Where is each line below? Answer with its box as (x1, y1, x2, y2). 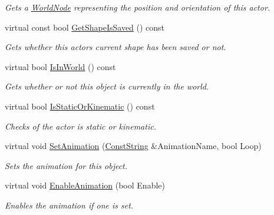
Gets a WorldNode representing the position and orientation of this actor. (5, 1, 270, 13)
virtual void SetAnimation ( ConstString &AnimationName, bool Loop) (5, 140, 262, 152)
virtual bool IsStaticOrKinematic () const (5, 100, 155, 112)
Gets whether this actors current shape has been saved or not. (5, 41, 226, 53)
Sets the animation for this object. (5, 159, 128, 171)
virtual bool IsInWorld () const (5, 60, 116, 72)
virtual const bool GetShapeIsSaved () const (5, 21, 165, 33)
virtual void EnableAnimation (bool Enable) (5, 179, 165, 191)
